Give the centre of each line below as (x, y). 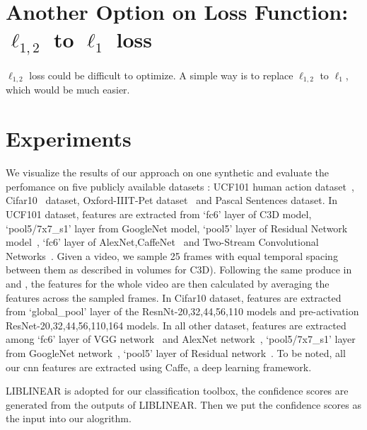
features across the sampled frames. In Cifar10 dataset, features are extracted (174, 297)
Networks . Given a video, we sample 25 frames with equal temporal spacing (172, 255)
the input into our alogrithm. (69, 418)
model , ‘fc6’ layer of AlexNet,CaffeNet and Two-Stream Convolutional (162, 242)
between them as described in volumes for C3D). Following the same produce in (179, 270)
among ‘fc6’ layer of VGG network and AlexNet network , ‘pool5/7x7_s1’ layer (181, 339)
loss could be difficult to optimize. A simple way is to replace (161, 75)
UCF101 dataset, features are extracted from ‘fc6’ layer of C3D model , (159, 214)
